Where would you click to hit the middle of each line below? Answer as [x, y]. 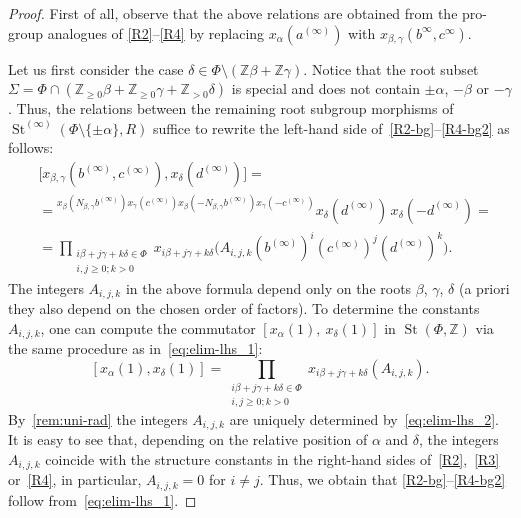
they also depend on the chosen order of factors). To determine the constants [244, 308]
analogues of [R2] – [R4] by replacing [156, 32]
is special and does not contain [325, 88]
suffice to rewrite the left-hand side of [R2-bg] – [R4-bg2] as [331, 127]
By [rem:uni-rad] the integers [98, 418]
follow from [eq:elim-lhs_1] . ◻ [102, 499]
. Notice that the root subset [391, 68]
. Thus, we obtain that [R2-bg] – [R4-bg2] [382, 479]
